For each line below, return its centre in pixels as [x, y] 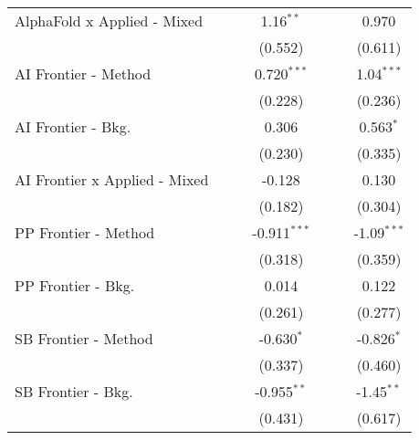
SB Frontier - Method [84, 338]
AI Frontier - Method [83, 73]
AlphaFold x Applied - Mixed [109, 21]
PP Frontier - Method [85, 232]
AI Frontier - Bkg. [73, 126]
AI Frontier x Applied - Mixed [112, 179]
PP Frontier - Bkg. [75, 285]
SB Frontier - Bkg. [74, 391]
